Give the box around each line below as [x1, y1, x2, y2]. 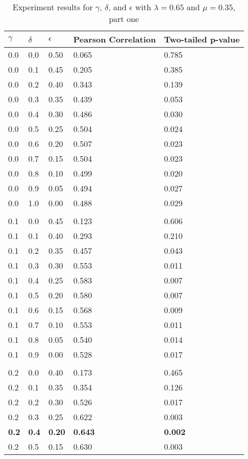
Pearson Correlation [73, 33, 156, 45]
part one [109, 13, 139, 25]
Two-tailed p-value [164, 33, 240, 45]
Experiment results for [12, 1, 93, 13]
